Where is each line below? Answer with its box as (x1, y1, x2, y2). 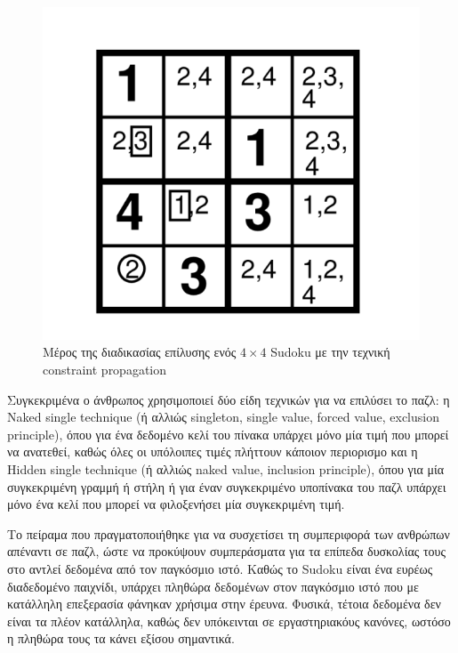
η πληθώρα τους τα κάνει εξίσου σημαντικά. (7, 629, 235, 648)
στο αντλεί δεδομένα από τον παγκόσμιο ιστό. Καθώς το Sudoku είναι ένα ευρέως (7, 559, 433, 577)
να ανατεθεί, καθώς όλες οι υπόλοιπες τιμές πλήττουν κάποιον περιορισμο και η (7, 442, 418, 461)
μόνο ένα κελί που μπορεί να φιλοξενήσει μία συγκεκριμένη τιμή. (7, 495, 345, 513)
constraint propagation (43, 360, 167, 379)
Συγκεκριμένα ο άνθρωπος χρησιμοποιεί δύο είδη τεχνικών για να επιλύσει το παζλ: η (7, 390, 450, 408)
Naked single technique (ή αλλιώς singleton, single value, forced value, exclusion (7, 407, 439, 426)
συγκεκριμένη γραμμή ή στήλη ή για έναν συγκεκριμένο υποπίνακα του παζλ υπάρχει (7, 477, 446, 496)
